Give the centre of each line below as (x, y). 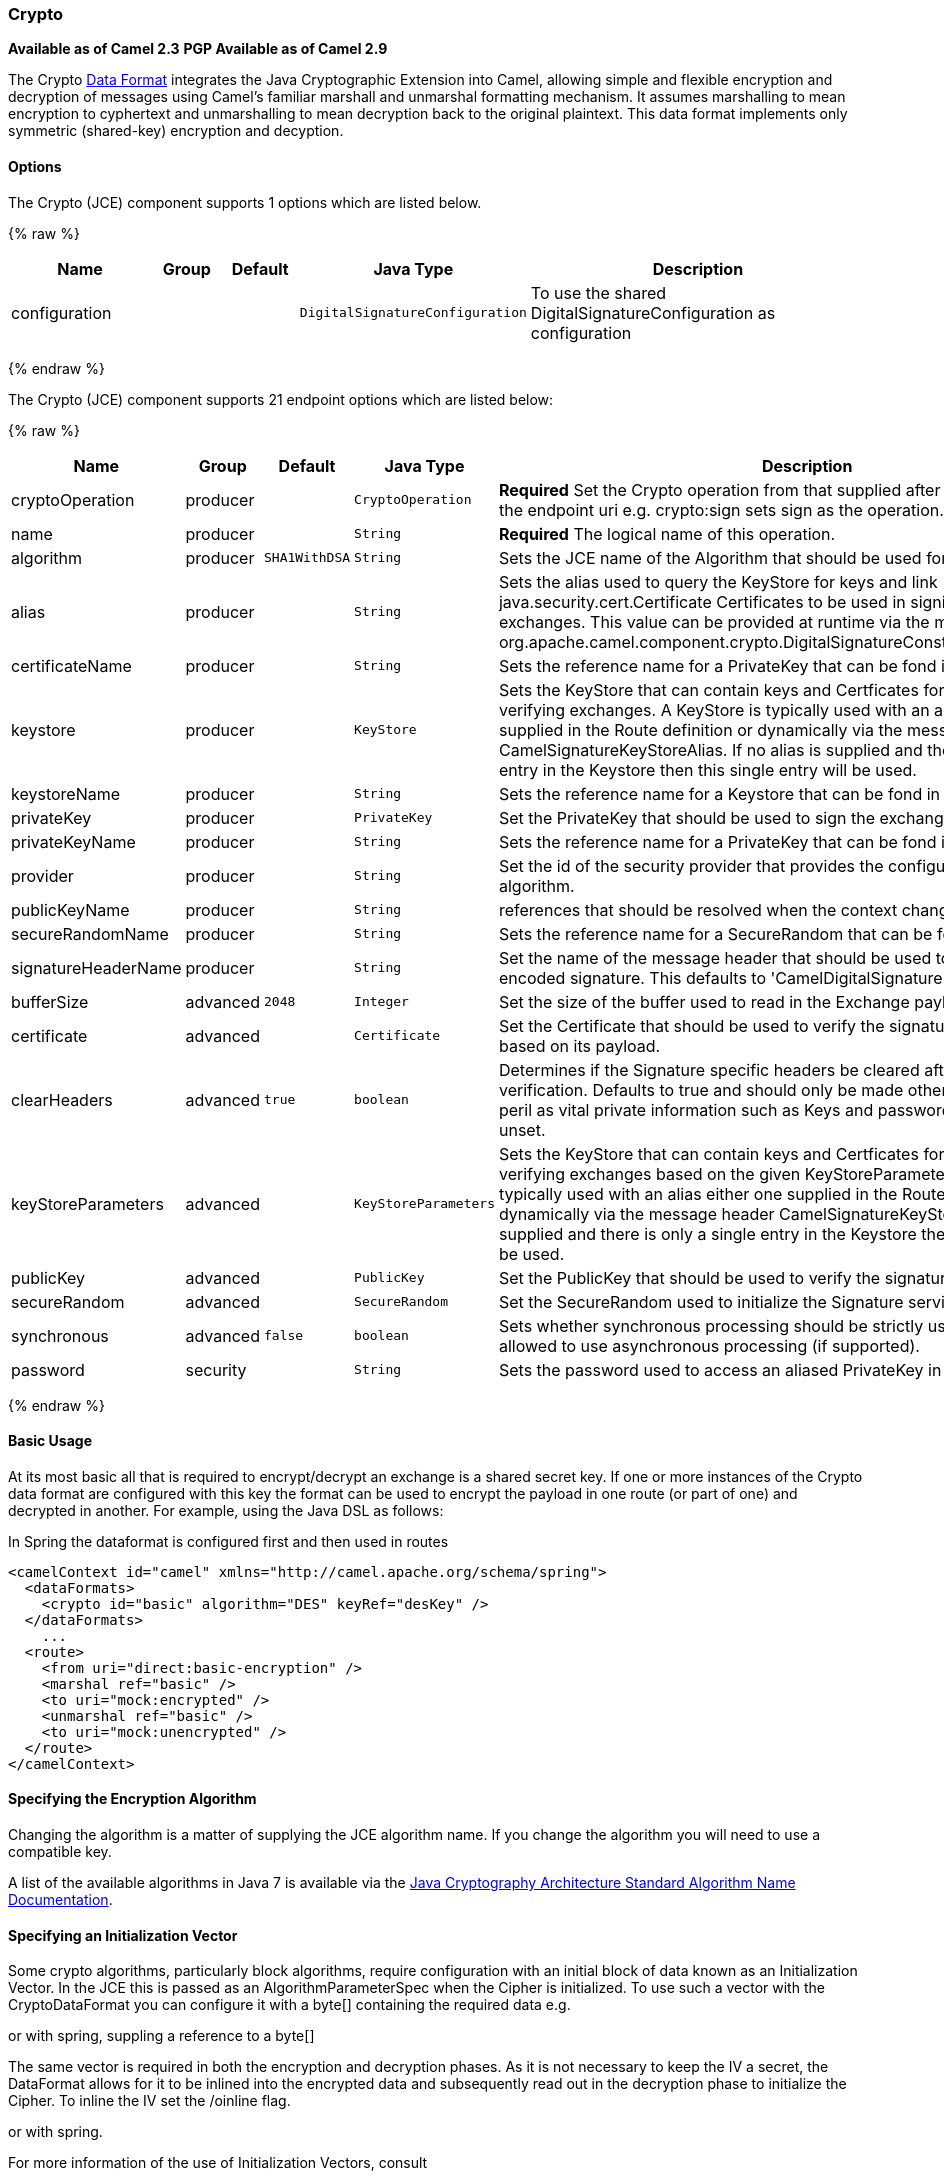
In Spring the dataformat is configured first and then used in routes (228, 1541)
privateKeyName (73, 841)
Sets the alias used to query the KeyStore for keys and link (718, 581)
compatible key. (60, 1852)
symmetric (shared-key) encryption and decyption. (176, 131)
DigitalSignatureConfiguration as (653, 312)
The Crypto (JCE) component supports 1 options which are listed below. (245, 202)
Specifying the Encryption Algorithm (132, 1799)
